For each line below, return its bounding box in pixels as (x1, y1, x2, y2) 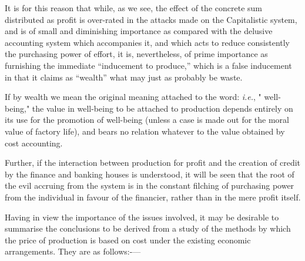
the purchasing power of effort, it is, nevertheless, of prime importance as (5, 48, 268, 60)
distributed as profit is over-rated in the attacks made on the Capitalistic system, (5, 13, 297, 25)
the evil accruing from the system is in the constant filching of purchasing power (5, 179, 294, 192)
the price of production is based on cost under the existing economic (5, 233, 251, 246)
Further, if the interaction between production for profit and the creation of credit (5, 156, 301, 169)
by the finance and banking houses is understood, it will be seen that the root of (5, 168, 294, 180)
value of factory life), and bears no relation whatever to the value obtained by (5, 125, 285, 137)
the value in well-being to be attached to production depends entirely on (32, 102, 293, 114)
